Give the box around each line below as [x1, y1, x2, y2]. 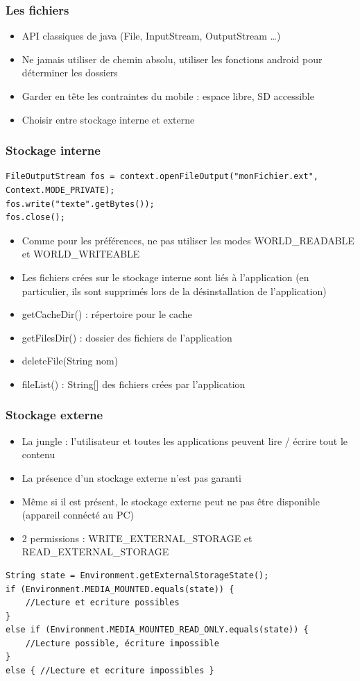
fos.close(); [6, 212, 65, 223]
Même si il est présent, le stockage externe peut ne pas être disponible [22, 494, 320, 508]
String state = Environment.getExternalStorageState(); [6, 570, 269, 580]
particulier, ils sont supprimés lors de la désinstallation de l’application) [22, 283, 327, 298]
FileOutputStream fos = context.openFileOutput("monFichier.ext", [6, 171, 319, 182]
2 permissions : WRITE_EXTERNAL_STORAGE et [22, 530, 252, 545]
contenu [22, 447, 55, 462]
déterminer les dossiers [22, 65, 118, 80]
